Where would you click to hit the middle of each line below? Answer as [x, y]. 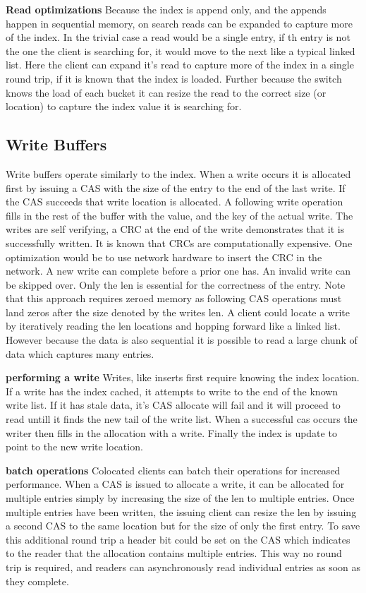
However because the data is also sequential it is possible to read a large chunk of [182, 340]
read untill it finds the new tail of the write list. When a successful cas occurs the [182, 419]
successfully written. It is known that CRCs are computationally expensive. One [179, 242]
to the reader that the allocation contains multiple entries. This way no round [174, 553]
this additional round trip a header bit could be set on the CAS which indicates [178, 539]
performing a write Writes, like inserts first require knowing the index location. [183, 377]
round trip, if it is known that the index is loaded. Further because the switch [174, 78]
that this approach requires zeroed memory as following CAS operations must [174, 298]
